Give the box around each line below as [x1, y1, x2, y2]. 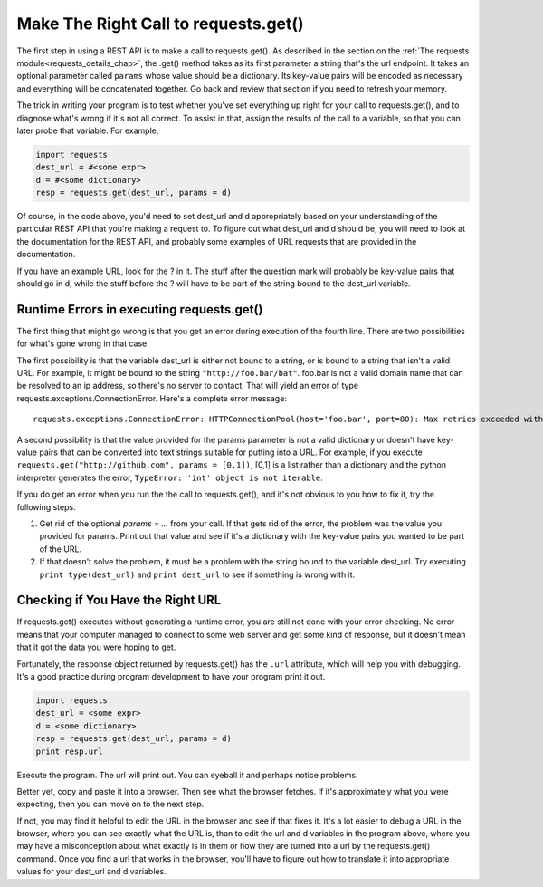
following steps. [16, 501, 76, 512]
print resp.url [35, 746, 103, 757]
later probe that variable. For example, [16, 125, 159, 136]
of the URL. [39, 544, 81, 554]
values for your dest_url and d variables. [16, 866, 167, 877]
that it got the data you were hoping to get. [16, 641, 176, 652]
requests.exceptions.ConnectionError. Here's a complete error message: [16, 392, 287, 403]
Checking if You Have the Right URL [16, 593, 222, 608]
